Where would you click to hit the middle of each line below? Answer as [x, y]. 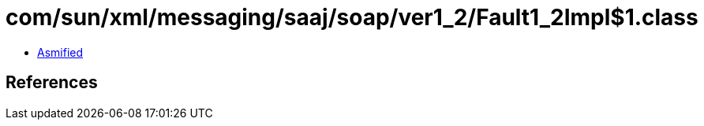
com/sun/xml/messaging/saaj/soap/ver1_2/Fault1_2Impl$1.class [352, 17]
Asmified [60, 52]
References [52, 83]
